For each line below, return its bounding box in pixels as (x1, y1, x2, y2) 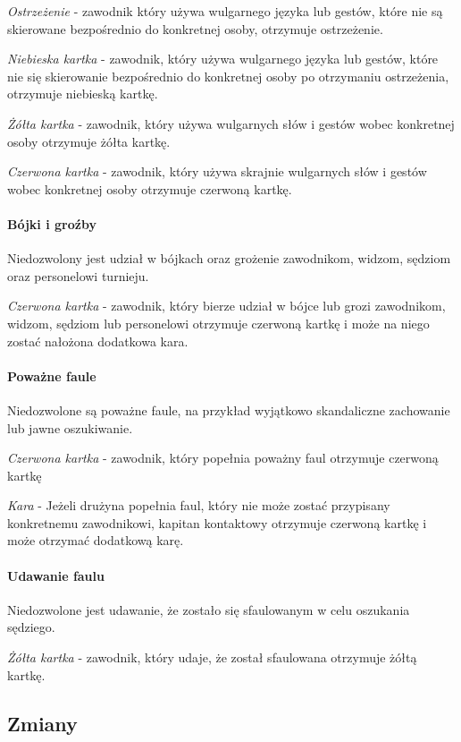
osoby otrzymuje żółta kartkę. (7, 132, 171, 150)
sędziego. (7, 618, 55, 636)
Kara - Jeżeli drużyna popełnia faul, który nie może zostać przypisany (7, 496, 390, 515)
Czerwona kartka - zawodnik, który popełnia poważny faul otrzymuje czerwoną (7, 448, 439, 467)
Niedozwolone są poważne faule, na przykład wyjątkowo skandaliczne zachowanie (7, 400, 450, 419)
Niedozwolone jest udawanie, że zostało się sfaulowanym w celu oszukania (7, 600, 410, 618)
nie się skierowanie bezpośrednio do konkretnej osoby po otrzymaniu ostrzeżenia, (7, 66, 449, 85)
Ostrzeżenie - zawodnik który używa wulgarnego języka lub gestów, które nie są (7, 2, 443, 20)
